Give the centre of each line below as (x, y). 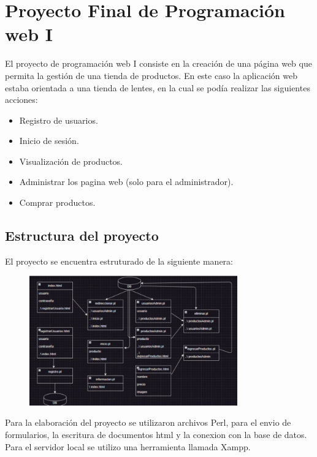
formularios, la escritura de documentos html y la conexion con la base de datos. (156, 434)
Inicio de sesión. (49, 141)
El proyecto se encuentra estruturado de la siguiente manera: (119, 261)
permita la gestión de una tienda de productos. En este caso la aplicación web (151, 75)
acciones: (21, 100)
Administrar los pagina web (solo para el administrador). (126, 182)
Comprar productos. (57, 202)
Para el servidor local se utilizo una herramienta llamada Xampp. (128, 446)
